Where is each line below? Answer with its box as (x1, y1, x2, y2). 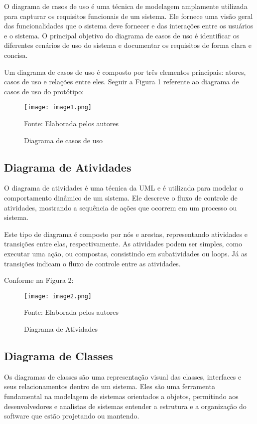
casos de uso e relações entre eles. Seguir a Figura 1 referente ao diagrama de (4, 76, 239, 87)
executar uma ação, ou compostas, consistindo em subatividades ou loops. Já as (4, 248, 248, 258)
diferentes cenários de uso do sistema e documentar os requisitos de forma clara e (4, 40, 252, 50)
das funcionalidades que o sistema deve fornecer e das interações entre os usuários (4, 20, 254, 31)
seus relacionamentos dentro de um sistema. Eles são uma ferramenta (4, 381, 215, 392)
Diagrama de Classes (4, 348, 113, 363)
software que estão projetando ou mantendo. (4, 411, 139, 421)
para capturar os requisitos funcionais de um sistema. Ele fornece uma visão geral (4, 10, 253, 21)
